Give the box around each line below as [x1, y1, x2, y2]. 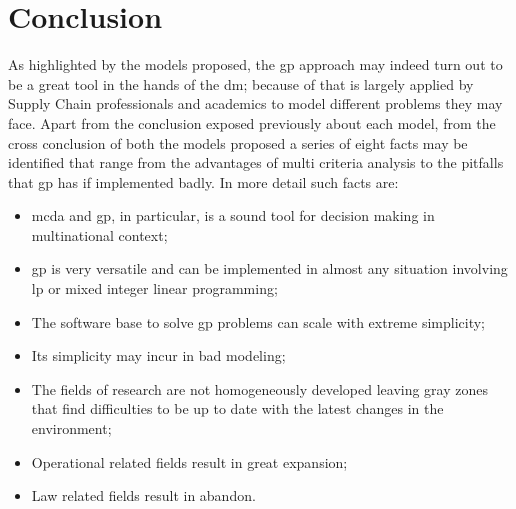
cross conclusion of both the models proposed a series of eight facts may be [8, 132, 468, 153]
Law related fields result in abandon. [31, 485, 256, 506]
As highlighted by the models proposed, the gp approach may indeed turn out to [8, 54, 503, 75]
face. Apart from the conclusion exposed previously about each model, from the [8, 112, 496, 133]
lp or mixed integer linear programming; [31, 278, 278, 299]
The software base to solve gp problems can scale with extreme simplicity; [31, 311, 485, 332]
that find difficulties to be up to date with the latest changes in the [31, 398, 444, 419]
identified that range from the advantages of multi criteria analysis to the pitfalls [8, 152, 504, 173]
